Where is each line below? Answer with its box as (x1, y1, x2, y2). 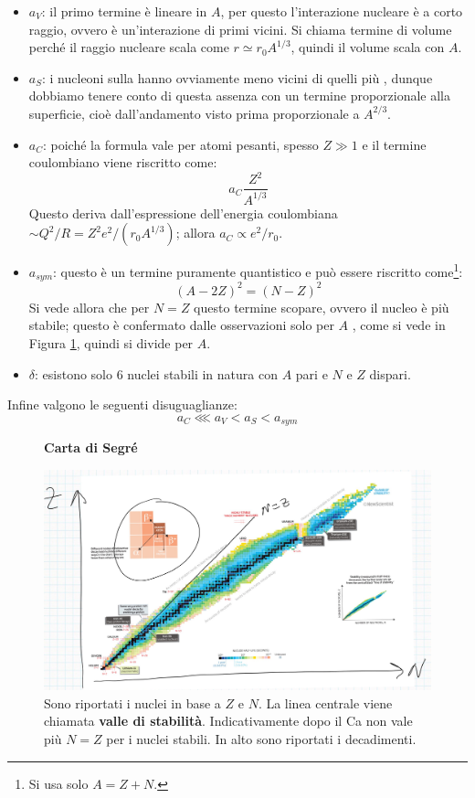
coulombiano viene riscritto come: (28, 153, 217, 172)
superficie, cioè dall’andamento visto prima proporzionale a (28, 103, 360, 122)
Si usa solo (28, 773, 89, 793)
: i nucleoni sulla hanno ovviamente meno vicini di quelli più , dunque (42, 68, 433, 87)
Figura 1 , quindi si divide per (28, 334, 194, 353)
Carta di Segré (44, 438, 138, 457)
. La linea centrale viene (258, 693, 393, 712)
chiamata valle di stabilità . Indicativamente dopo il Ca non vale (44, 711, 413, 730)
